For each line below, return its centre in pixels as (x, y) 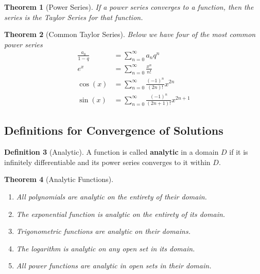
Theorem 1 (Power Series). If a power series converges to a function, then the (129, 7)
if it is (239, 152)
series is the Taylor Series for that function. (74, 17)
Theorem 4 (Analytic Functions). (59, 179)
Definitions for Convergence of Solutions (114, 130)
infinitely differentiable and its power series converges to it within (107, 162)
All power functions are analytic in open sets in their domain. (114, 266)
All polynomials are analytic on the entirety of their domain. (111, 197)
